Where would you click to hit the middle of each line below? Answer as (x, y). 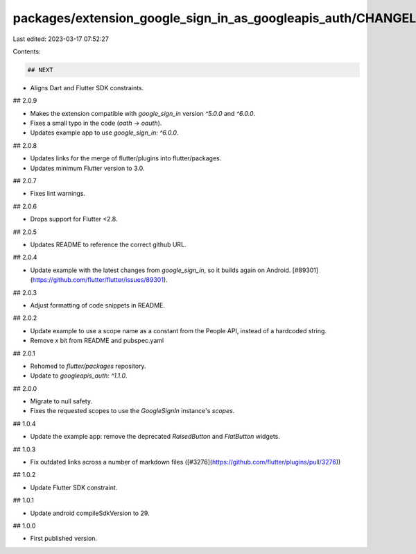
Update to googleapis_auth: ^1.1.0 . (79, 376)
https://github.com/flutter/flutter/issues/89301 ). (100, 280)
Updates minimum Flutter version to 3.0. (87, 168)
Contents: (27, 51)
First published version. (63, 539)
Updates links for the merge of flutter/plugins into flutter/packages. (126, 158)
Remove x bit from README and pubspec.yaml (97, 341)
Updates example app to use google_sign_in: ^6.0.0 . (104, 133)
